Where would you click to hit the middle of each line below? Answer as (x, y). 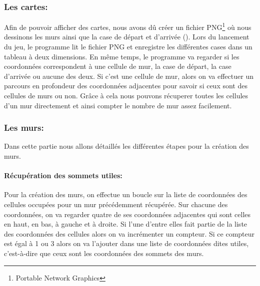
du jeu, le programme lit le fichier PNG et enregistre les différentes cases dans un (128, 47)
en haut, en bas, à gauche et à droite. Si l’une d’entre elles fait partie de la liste (126, 224)
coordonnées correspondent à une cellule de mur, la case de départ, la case (118, 66)
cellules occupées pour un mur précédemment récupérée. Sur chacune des (116, 204)
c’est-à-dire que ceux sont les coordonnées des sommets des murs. (104, 253)
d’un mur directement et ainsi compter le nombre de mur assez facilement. (118, 105)
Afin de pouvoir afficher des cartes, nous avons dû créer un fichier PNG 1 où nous (128, 26)
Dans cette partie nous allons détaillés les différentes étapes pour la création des (126, 146)
